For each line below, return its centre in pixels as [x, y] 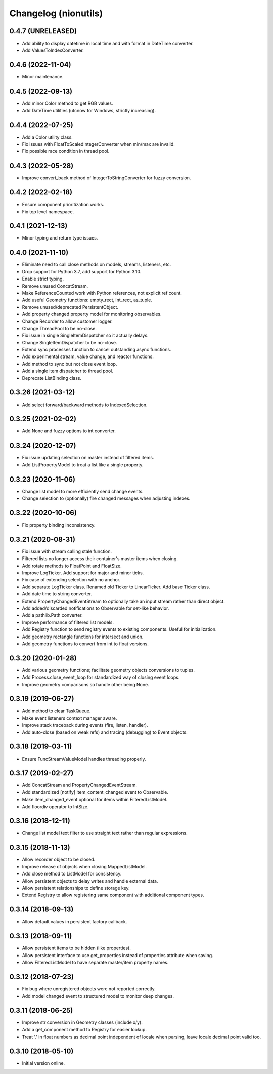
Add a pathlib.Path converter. [52, 615]
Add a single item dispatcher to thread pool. [68, 371]
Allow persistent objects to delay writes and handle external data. [90, 881]
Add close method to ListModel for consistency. [72, 874]
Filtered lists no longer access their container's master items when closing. [100, 559]
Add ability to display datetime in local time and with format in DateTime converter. [108, 44]
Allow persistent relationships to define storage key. [76, 888]
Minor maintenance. [43, 77]
